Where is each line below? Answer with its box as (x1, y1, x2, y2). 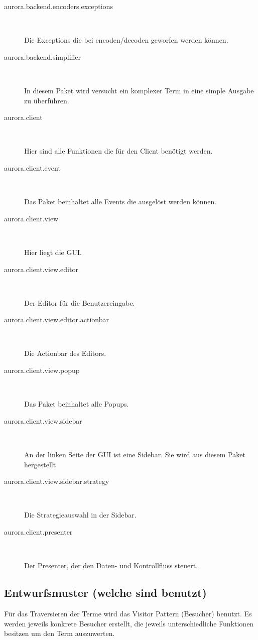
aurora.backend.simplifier (4, 51, 81, 62)
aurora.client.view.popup (4, 365, 80, 375)
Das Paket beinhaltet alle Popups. (24, 399, 129, 409)
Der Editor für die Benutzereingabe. (24, 297, 135, 308)
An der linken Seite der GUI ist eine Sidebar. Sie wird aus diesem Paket (24, 449, 245, 460)
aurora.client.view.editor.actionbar (4, 314, 109, 325)
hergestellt (24, 459, 56, 469)
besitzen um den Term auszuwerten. (4, 628, 115, 638)
